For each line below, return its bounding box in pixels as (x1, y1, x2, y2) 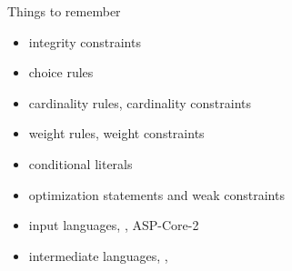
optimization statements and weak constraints (28, 185, 285, 204)
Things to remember (7, 2, 121, 20)
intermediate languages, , (28, 246, 168, 265)
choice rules (28, 63, 94, 82)
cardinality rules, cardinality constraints (28, 93, 252, 112)
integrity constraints (28, 32, 141, 51)
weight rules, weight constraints (28, 124, 205, 143)
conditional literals (28, 154, 133, 173)
